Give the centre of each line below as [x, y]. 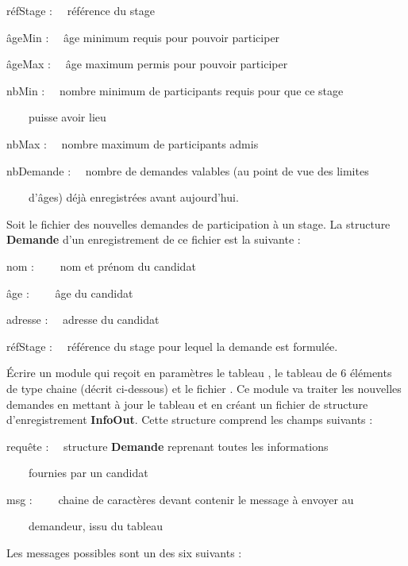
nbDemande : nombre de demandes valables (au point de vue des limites [188, 170]
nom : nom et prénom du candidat [101, 266]
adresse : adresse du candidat [83, 320]
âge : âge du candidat [70, 293]
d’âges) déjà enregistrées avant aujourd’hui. [133, 197]
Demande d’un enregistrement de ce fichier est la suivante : [154, 239]
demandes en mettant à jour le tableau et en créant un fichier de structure [187, 404]
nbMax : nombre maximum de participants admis [133, 143]
